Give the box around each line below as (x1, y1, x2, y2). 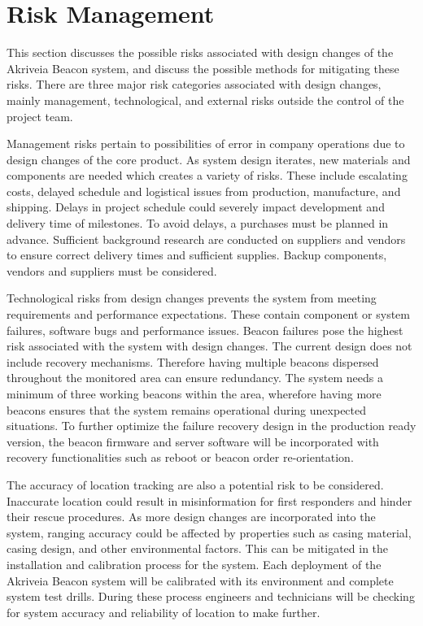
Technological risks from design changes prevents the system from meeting (7, 289, 377, 306)
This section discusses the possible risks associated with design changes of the (7, 44, 394, 61)
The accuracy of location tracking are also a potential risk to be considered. (7, 476, 384, 493)
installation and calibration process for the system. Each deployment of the (7, 555, 382, 572)
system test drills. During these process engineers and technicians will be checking (7, 588, 415, 605)
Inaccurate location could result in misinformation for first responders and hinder (7, 492, 412, 509)
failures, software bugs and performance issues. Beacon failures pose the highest (7, 321, 403, 338)
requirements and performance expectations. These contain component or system (7, 306, 410, 323)
